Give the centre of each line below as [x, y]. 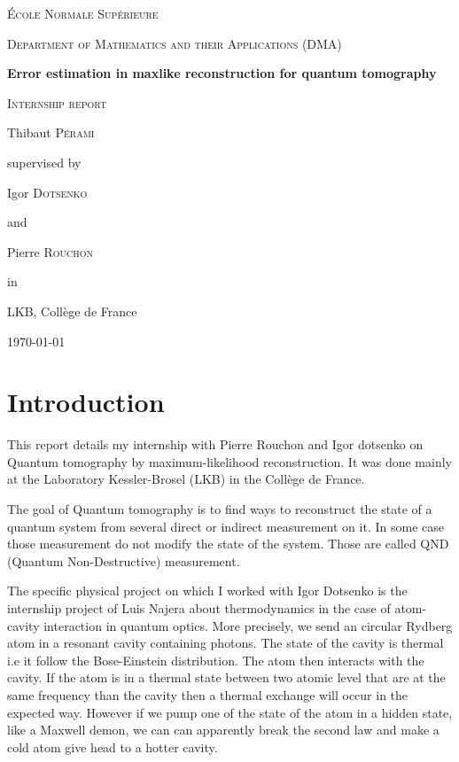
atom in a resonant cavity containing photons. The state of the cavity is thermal [226, 643]
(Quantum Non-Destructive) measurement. [124, 560]
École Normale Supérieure [83, 13]
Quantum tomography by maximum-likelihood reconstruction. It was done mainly [229, 461]
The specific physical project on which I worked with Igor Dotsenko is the [207, 591]
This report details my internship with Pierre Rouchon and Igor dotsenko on [215, 444]
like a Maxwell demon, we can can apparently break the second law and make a [223, 730]
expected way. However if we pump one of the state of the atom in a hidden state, [230, 712]
